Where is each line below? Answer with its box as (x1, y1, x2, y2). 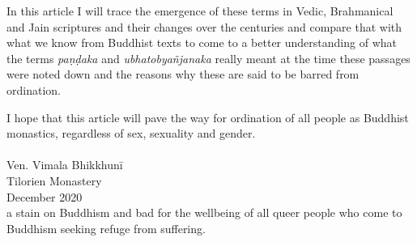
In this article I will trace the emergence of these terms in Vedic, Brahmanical (6, 2, 394, 19)
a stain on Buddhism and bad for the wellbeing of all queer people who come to (6, 204, 402, 221)
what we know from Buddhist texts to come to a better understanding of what (6, 34, 397, 51)
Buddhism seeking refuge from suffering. (6, 219, 206, 236)
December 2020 (6, 188, 83, 205)
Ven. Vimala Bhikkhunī (6, 156, 123, 173)
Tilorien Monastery (6, 172, 102, 189)
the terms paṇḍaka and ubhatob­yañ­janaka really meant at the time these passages (6, 49, 411, 66)
